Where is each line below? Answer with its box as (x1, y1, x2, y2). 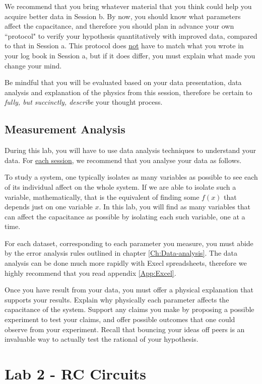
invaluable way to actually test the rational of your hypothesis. (5, 334, 199, 344)
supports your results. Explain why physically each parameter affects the (5, 294, 229, 304)
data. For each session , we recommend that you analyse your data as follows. (5, 155, 242, 165)
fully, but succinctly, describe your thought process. (5, 97, 163, 107)
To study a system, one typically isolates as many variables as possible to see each (5, 172, 258, 182)
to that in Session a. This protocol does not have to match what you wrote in (5, 40, 244, 51)
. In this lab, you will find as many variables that (99, 201, 251, 212)
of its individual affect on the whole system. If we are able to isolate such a (5, 181, 236, 192)
